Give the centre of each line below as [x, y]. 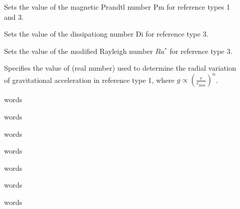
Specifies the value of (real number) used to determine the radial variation [120, 68]
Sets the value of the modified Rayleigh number [79, 51]
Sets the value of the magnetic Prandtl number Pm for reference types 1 [117, 7]
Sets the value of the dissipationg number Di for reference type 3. [106, 34]
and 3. [14, 17]
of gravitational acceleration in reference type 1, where [89, 80]
